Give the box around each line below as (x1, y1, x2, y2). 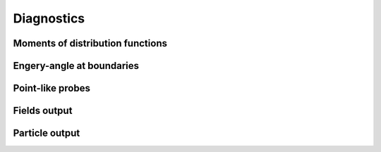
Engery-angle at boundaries (13, 60, 139, 72)
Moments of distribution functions (13, 37, 167, 49)
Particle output (13, 127, 80, 139)
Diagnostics (13, 11, 85, 26)
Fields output (13, 105, 73, 117)
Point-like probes (13, 82, 91, 94)
